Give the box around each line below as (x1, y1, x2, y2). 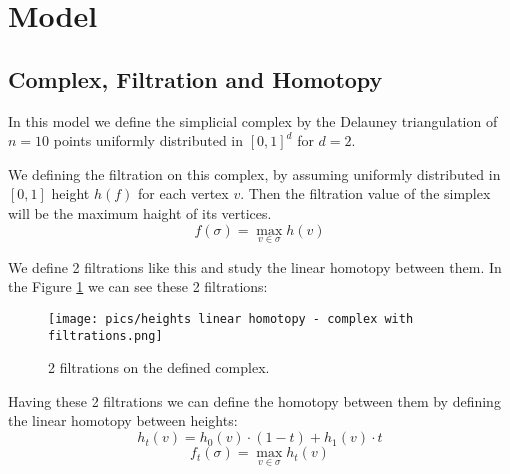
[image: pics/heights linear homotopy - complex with (48, 311, 414, 326)
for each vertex (138, 183, 229, 204)
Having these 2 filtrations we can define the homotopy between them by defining (8, 390, 501, 411)
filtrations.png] (48, 328, 163, 343)
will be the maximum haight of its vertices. (8, 202, 272, 223)
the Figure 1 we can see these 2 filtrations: (8, 276, 268, 297)
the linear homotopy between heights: (8, 410, 238, 431)
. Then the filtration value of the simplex (240, 183, 491, 204)
